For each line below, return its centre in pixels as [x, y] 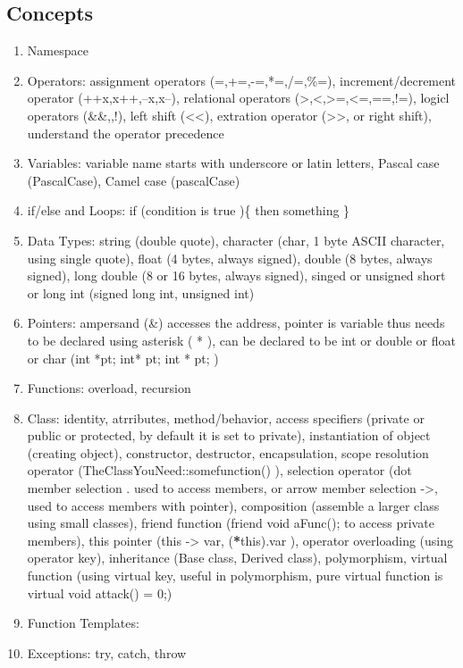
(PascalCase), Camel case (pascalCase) [134, 180]
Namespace [58, 50]
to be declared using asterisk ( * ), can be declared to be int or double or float [241, 340]
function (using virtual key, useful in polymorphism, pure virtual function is [235, 576]
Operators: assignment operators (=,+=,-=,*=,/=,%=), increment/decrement [242, 80]
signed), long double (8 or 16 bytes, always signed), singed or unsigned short [236, 276]
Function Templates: [83, 623]
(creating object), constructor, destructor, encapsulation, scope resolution [228, 452]
